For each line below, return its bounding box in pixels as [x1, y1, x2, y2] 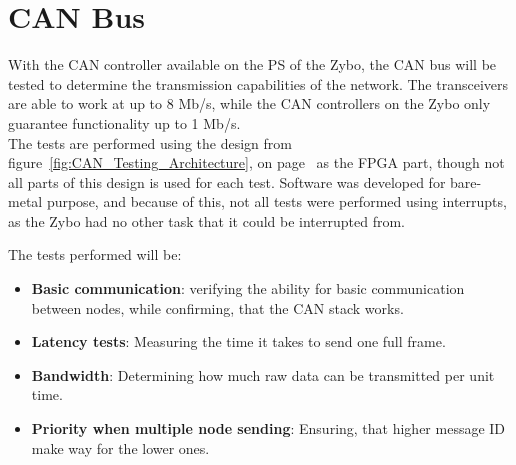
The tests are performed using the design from [8, 132, 292, 153]
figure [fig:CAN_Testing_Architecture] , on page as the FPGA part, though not [8, 152, 505, 173]
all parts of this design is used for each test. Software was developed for [8, 171, 446, 192]
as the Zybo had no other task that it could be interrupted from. [8, 210, 406, 231]
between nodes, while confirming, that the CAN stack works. [31, 297, 404, 318]
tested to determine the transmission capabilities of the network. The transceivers [8, 73, 509, 94]
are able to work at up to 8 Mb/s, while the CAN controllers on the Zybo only [8, 93, 491, 114]
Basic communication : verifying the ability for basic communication [31, 278, 465, 299]
